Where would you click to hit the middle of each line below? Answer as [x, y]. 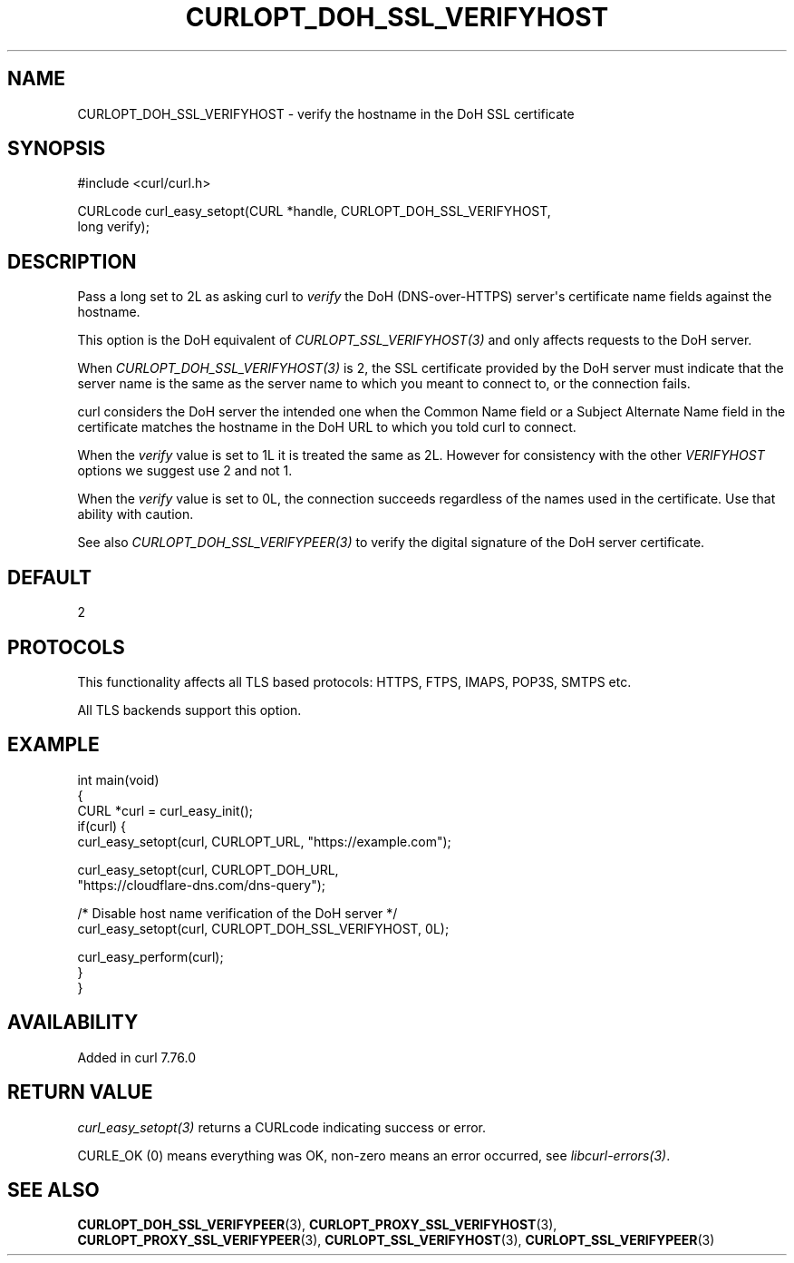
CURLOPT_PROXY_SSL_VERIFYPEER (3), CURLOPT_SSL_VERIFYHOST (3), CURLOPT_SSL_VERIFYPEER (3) [396, 1240]
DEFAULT [49, 577]
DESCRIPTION [72, 261]
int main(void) [118, 779]
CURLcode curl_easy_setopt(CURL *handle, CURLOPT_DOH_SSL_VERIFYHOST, [314, 211]
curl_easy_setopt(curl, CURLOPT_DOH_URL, [208, 869]
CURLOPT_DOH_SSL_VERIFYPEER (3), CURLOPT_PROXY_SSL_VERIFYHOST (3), [317, 1225]
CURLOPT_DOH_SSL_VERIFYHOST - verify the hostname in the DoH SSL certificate [326, 113]
